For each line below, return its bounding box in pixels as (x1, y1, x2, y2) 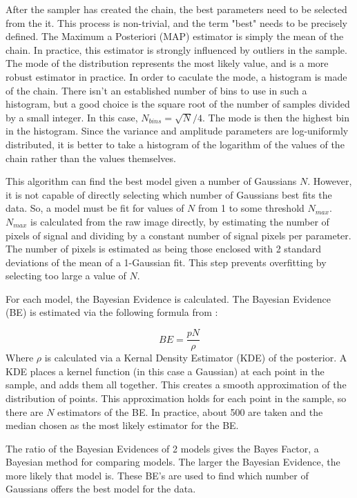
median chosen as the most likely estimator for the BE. (6, 418, 239, 432)
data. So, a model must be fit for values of (6, 201, 184, 215)
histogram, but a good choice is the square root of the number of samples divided (6, 97, 350, 111)
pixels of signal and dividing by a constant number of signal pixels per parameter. (6, 228, 351, 242)
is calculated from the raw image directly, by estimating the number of (30, 214, 329, 228)
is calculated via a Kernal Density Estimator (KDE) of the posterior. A (44, 350, 347, 365)
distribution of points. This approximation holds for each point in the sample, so (6, 390, 347, 405)
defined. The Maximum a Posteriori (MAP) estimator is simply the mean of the (6, 29, 344, 43)
